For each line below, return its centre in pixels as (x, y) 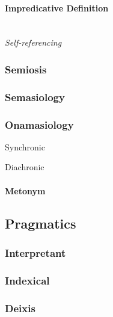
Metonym (25, 190)
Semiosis (26, 69)
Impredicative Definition (57, 8)
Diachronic (25, 167)
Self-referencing (33, 42)
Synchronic (25, 146)
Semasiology (35, 97)
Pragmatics (41, 223)
